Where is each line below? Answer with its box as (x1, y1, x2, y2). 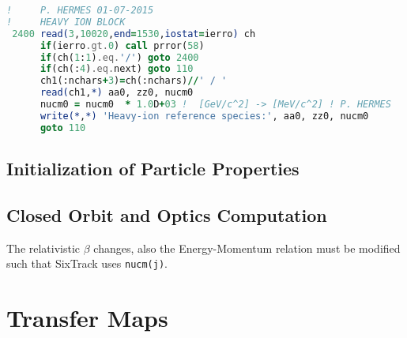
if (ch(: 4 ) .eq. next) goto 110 (40, 63, 194, 75)
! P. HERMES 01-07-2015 (6, 5, 154, 16)
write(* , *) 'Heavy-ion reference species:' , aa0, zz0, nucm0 (40, 110, 369, 122)
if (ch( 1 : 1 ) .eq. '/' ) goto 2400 (40, 51, 199, 63)
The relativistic (6, 239, 81, 256)
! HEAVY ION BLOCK (6, 16, 126, 28)
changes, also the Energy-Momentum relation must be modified (93, 239, 401, 256)
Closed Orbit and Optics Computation (6, 202, 327, 227)
